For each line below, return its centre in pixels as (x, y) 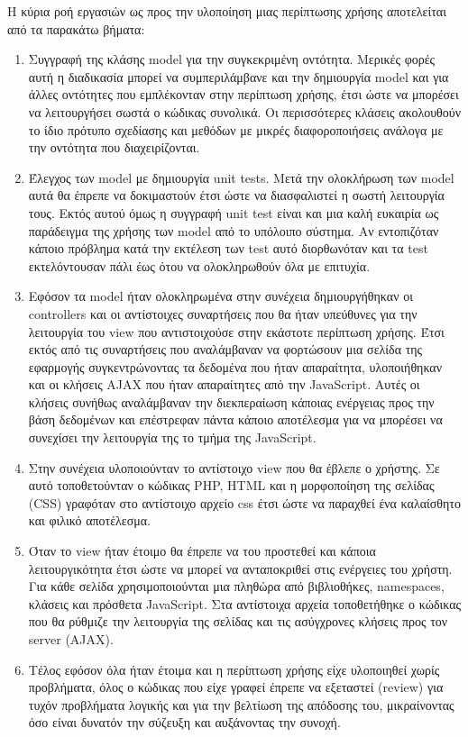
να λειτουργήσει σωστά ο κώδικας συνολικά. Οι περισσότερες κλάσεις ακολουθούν (245, 111)
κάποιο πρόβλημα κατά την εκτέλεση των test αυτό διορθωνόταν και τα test (228, 248)
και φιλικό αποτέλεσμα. (89, 520)
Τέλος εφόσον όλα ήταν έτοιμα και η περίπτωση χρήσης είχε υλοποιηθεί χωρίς (234, 669)
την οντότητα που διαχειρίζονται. (114, 147)
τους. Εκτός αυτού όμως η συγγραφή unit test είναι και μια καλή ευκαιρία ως (234, 212)
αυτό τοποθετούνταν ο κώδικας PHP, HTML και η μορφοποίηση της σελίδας (231, 485)
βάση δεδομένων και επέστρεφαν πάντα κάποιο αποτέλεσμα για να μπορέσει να (235, 419)
